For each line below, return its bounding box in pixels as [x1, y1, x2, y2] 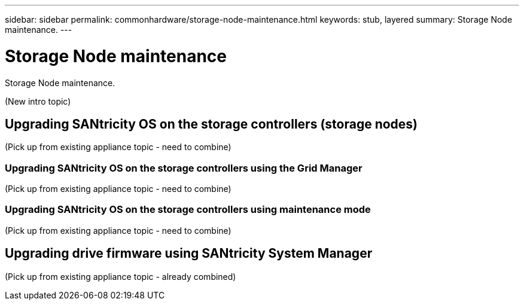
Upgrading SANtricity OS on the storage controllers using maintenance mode [5, 203, 371, 216]
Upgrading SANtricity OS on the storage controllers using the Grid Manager [5, 161, 362, 174]
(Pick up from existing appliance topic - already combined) [5, 271, 236, 282]
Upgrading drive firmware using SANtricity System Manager [5, 246, 373, 261]
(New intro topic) [5, 96, 71, 106]
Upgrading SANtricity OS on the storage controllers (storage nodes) [5, 116, 418, 132]
